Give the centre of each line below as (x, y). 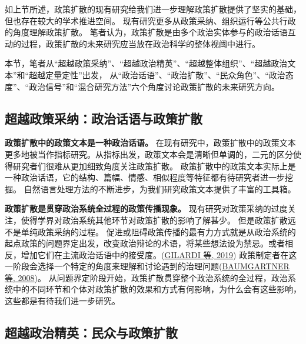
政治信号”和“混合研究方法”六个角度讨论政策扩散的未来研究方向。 (154, 86)
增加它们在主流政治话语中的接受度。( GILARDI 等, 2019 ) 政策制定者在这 (159, 254)
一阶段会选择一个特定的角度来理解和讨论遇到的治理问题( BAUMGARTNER (147, 266)
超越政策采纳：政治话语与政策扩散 (104, 118)
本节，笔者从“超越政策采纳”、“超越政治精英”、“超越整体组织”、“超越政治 (146, 63)
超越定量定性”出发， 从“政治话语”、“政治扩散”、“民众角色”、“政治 (157, 74)
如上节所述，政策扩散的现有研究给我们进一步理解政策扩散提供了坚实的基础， (153, 9)
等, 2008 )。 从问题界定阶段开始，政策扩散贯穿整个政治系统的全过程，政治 (146, 277)
